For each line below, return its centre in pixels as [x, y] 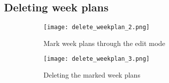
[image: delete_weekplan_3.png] [97, 59]
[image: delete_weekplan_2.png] [97, 27]
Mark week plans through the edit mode [105, 43]
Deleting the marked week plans [92, 75]
